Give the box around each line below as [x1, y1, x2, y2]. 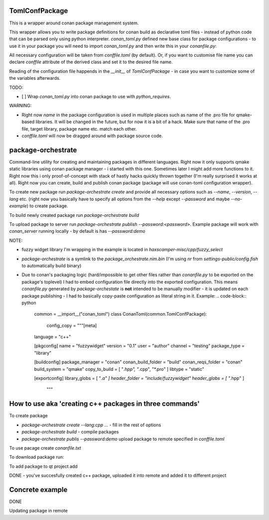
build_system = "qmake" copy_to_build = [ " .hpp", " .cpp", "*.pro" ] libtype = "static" [34, 366, 204, 372]
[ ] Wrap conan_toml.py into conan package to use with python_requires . [21, 94, 171, 100]
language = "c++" [34, 334, 71, 340]
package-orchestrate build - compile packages [21, 429, 119, 435]
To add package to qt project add [9, 463, 78, 469]
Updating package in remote [9, 508, 68, 514]
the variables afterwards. [9, 75, 61, 81]
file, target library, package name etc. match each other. [21, 126, 137, 132]
